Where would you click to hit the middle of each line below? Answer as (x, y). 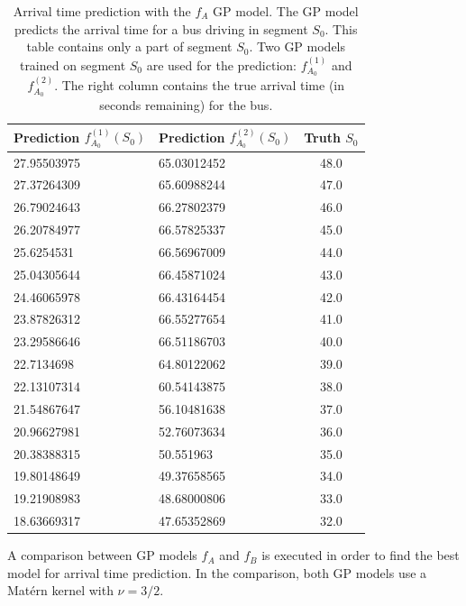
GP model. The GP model (286, 11)
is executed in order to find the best (361, 555)
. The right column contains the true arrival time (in (200, 85)
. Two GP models (297, 46)
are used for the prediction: (221, 64)
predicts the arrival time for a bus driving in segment (161, 28)
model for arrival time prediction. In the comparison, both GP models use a (217, 572)
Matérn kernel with (60, 590)
